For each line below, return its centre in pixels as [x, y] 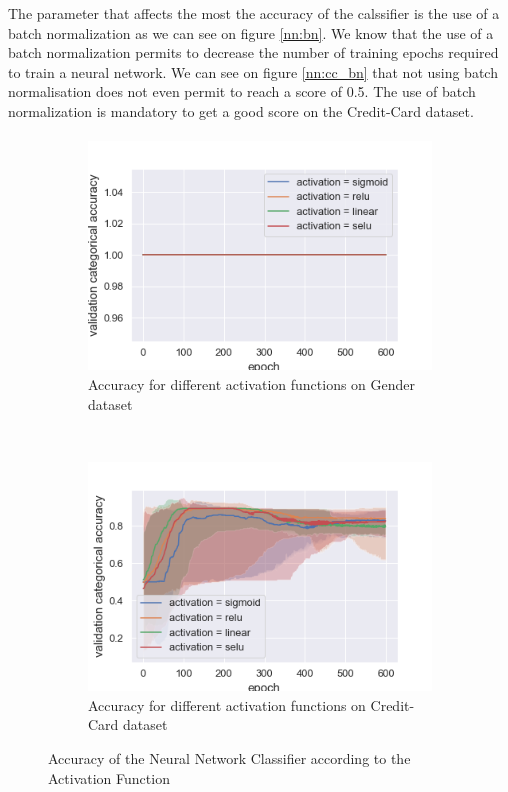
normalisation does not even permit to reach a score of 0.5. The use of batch [242, 91]
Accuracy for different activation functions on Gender [252, 384]
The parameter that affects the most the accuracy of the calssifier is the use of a [254, 13]
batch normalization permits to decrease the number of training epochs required [253, 52]
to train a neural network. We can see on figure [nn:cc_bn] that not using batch [253, 71]
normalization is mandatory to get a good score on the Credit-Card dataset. [241, 110]
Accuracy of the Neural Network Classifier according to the [229, 757]
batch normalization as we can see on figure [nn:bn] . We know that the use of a [251, 32]
